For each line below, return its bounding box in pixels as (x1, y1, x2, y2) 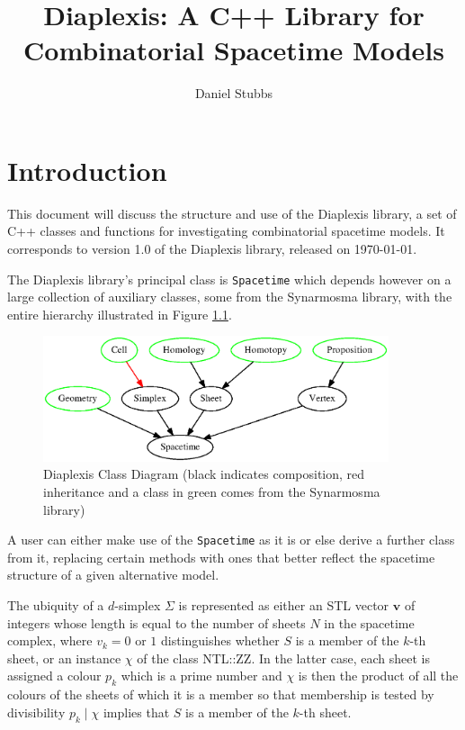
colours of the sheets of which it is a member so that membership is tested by (7, 685, 434, 704)
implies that (103, 702, 170, 721)
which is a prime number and (121, 666, 282, 685)
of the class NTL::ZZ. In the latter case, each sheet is (137, 648, 430, 667)
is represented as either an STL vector (178, 595, 389, 614)
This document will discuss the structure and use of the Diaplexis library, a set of (7, 203, 457, 222)
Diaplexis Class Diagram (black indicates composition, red (43, 464, 365, 483)
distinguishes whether (161, 631, 280, 650)
